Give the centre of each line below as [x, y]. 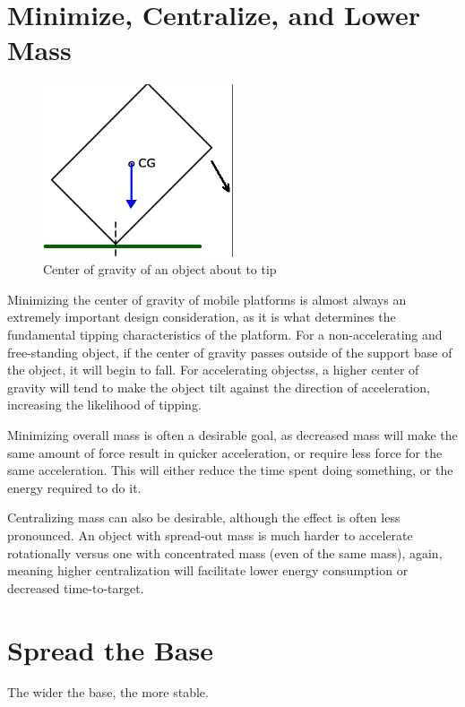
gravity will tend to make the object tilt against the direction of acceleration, [219, 387]
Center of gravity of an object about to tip [160, 269]
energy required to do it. [74, 487]
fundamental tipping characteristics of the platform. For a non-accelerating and [225, 335]
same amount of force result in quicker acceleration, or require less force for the [225, 452]
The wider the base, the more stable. [108, 692]
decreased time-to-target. [76, 587]
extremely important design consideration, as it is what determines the [202, 317]
